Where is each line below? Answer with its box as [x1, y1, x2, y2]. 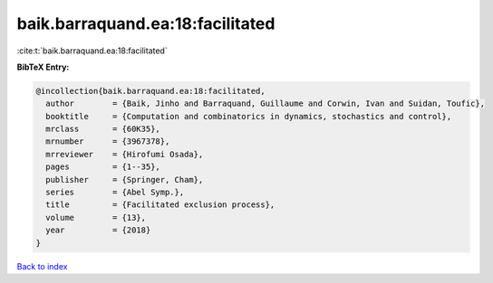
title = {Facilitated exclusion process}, [45, 200, 275, 210]
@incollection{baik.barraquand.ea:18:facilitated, [35, 86, 266, 96]
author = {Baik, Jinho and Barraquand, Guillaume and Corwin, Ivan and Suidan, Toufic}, [45, 99, 485, 108]
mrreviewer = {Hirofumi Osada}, [45, 149, 204, 159]
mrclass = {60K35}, [45, 124, 160, 135]
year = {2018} [45, 225, 151, 235]
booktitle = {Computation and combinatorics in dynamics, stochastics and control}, [45, 111, 452, 121]
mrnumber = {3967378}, [45, 137, 170, 146]
